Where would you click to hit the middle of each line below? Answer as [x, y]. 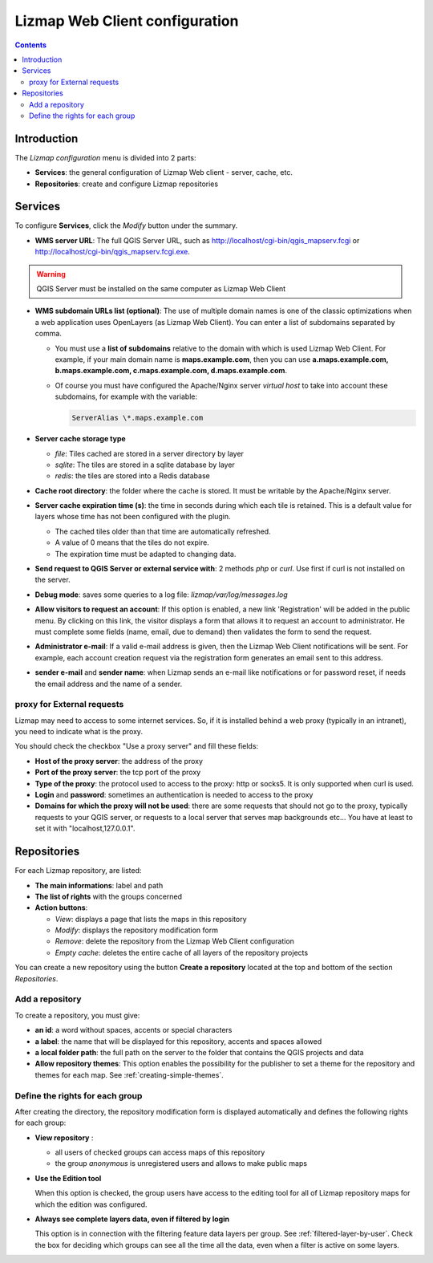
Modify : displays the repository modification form [136, 930]
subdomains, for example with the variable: [126, 396]
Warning [51, 274]
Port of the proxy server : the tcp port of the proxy [118, 772]
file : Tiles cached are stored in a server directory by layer [150, 453]
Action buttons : [61, 908]
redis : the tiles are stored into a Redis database [132, 476]
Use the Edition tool [68, 1178]
